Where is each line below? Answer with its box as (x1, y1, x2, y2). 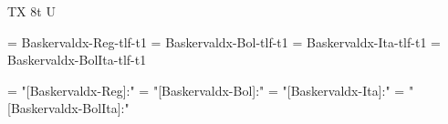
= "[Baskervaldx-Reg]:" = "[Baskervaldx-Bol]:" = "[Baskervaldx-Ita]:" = (7, 80, 405, 99)
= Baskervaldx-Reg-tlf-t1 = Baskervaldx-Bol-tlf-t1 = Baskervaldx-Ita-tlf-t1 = (7, 32, 441, 51)
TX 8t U (7, 2, 56, 20)
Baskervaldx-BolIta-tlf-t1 (7, 50, 147, 69)
